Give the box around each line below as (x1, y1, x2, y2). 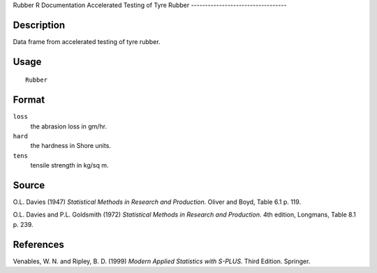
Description (13, 19, 66, 31)
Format (13, 94, 45, 106)
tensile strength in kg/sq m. (30, 161, 109, 170)
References (13, 238, 64, 251)
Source (13, 179, 45, 191)
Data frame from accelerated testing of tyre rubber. (13, 37, 161, 45)
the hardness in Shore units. (30, 142, 112, 150)
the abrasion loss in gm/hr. (30, 122, 108, 131)
